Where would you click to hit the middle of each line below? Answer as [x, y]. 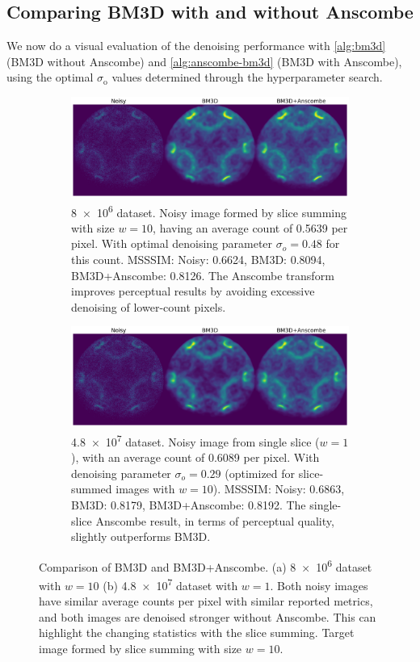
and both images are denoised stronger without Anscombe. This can [208, 616]
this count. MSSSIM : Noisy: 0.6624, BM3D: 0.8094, [198, 259]
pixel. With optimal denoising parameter [172, 243]
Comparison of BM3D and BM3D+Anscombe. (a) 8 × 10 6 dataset [206, 565]
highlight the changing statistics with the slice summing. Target [197, 633]
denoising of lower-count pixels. [149, 306]
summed [92, 489]
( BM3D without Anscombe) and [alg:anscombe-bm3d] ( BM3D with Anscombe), [204, 61]
